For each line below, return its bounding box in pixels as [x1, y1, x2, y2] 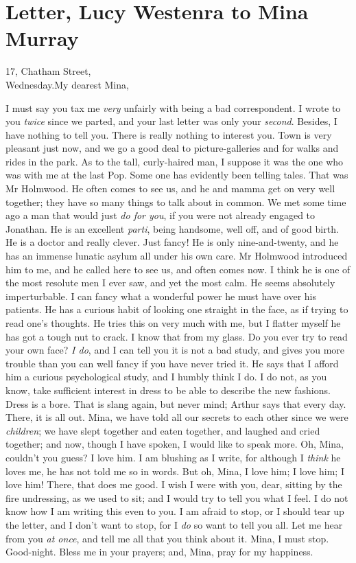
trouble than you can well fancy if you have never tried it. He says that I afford [5, 356, 339, 370]
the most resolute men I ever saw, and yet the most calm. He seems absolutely [5, 275, 335, 290]
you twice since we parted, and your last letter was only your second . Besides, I [5, 114, 337, 128]
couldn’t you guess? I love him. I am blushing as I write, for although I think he [5, 450, 341, 464]
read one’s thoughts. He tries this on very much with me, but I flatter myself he [5, 316, 341, 330]
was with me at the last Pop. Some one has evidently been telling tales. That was [5, 168, 348, 182]
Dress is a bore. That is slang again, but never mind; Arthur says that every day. [5, 396, 346, 411]
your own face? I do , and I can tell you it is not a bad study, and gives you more [5, 343, 345, 357]
